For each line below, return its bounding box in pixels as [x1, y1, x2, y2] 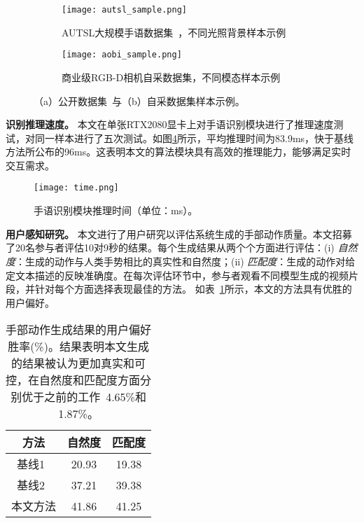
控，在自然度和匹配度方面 [6, 372, 141, 389]
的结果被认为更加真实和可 [11, 355, 146, 372]
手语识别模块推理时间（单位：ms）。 [34, 203, 198, 218]
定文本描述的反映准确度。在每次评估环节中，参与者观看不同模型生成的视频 [6, 267, 349, 282]
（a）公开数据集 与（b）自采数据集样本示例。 [34, 93, 245, 108]
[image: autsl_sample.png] [62, 5, 187, 15]
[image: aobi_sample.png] [62, 50, 182, 60]
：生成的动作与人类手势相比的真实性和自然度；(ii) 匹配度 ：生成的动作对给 [15, 253, 356, 268]
